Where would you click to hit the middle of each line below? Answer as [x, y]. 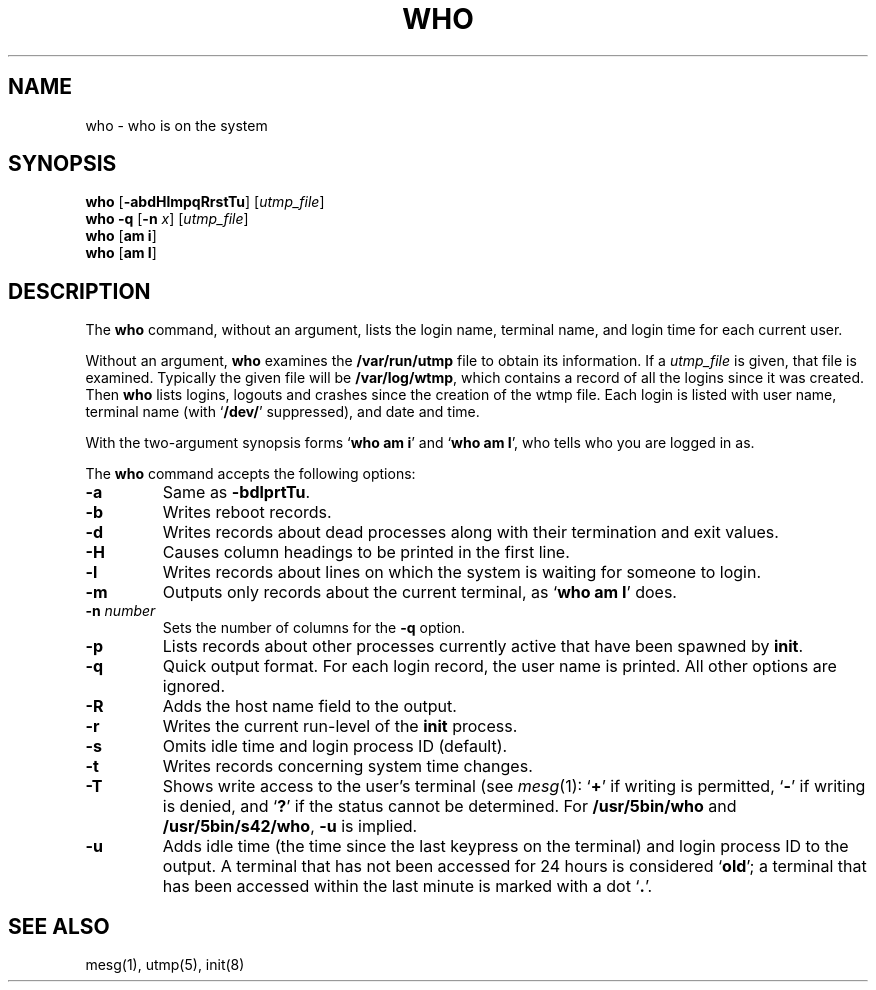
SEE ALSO [59, 926]
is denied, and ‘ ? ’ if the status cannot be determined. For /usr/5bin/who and [449, 806]
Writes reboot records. [247, 512]
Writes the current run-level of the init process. [340, 726]
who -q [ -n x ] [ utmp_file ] [167, 219]
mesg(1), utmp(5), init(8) [165, 965]
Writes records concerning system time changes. [347, 766]
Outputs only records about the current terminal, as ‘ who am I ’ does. [419, 592]
